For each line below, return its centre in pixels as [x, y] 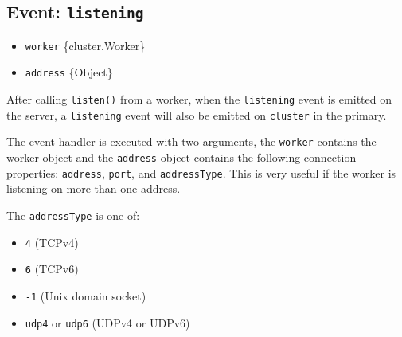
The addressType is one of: [73, 215]
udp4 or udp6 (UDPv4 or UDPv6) [107, 322]
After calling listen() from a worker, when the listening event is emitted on [199, 99]
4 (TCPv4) [52, 242]
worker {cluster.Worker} [85, 45]
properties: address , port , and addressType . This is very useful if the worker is [201, 172]
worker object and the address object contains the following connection [181, 157]
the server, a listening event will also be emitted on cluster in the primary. [197, 114]
